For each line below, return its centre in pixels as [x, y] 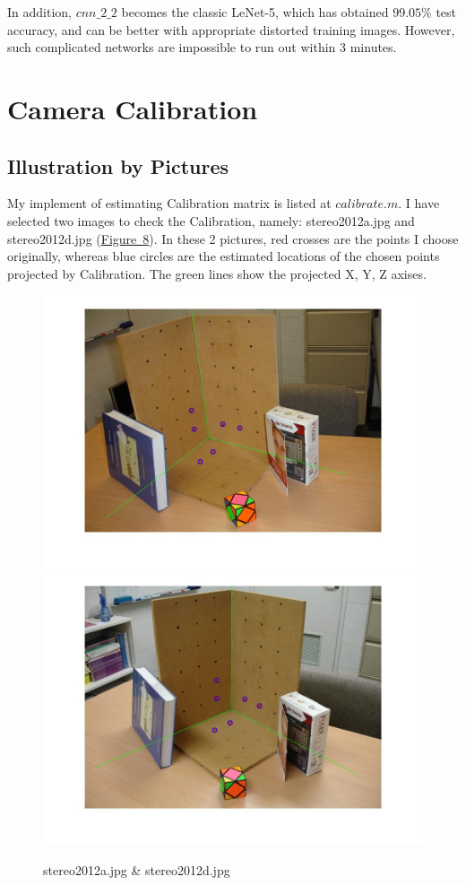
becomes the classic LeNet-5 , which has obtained [255, 12]
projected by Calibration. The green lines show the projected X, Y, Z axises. [217, 273]
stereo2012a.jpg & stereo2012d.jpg [137, 869]
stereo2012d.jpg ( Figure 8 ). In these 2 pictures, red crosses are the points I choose [233, 238]
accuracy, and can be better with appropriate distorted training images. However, [231, 29]
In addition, [39, 12]
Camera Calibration [133, 108]
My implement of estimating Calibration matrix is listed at [169, 203]
